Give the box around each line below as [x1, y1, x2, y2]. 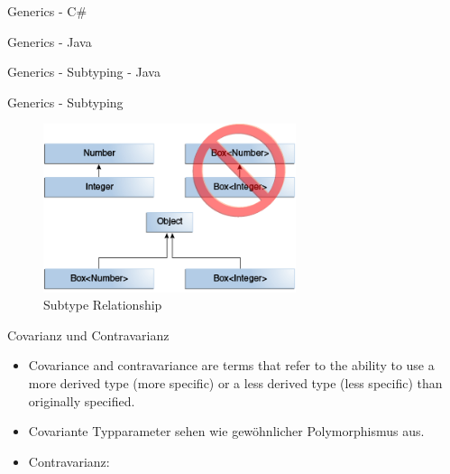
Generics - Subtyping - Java [7, 62, 161, 81]
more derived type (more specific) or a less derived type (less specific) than [28, 374, 443, 393]
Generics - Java [7, 32, 92, 51]
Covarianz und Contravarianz [7, 325, 170, 344]
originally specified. [28, 391, 135, 410]
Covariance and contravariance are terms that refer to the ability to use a [28, 356, 435, 375]
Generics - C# [7, 2, 87, 20]
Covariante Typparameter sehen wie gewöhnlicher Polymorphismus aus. [28, 422, 425, 441]
